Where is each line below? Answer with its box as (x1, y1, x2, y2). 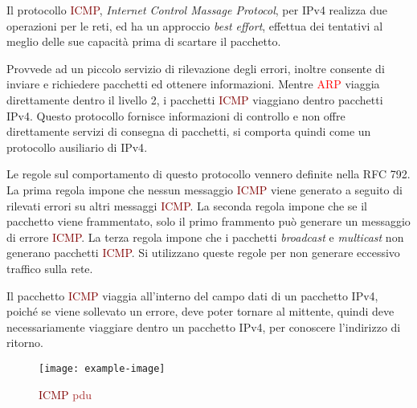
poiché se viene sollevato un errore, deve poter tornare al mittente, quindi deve (6, 303, 395, 320)
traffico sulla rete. (6, 259, 93, 276)
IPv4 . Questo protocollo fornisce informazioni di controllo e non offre (6, 107, 345, 124)
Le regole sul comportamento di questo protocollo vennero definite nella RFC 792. (6, 165, 411, 182)
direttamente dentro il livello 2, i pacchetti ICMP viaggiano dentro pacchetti (6, 91, 383, 108)
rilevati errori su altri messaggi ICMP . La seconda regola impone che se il (6, 197, 367, 214)
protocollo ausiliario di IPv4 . (6, 138, 148, 155)
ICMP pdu (39, 386, 92, 402)
